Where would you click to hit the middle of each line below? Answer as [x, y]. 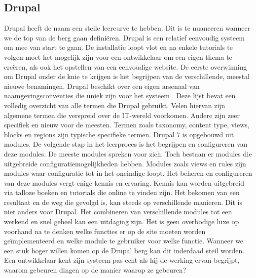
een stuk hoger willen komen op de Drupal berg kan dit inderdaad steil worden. [124, 250]
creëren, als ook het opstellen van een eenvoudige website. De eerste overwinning [126, 66]
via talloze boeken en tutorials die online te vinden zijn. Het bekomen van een [122, 192]
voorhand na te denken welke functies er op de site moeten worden [105, 231]
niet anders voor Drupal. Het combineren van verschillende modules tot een [118, 212]
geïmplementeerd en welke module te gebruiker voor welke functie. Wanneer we [124, 241]
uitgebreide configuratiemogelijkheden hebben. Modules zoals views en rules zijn [125, 163]
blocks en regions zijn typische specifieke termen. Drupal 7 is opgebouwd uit [119, 134]
